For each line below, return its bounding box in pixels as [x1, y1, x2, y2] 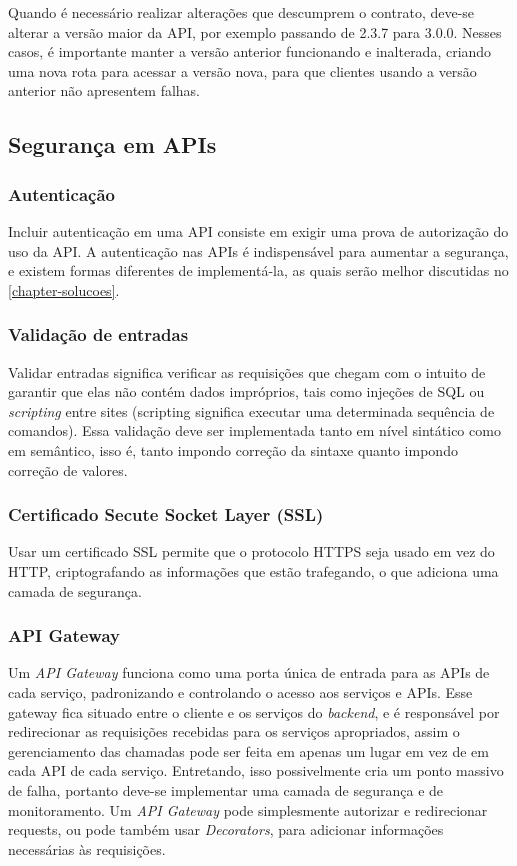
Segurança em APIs [8, 129, 217, 160]
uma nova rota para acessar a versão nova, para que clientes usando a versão [8, 60, 477, 81]
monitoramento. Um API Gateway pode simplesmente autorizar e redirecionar [8, 799, 488, 820]
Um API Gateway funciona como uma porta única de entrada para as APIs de [8, 662, 490, 683]
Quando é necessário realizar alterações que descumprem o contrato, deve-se [8, 2, 475, 22]
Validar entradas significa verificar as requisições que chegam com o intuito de [8, 361, 486, 382]
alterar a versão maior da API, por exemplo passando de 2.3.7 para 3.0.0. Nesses [8, 21, 502, 42]
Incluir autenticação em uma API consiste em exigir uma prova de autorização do [8, 220, 509, 241]
